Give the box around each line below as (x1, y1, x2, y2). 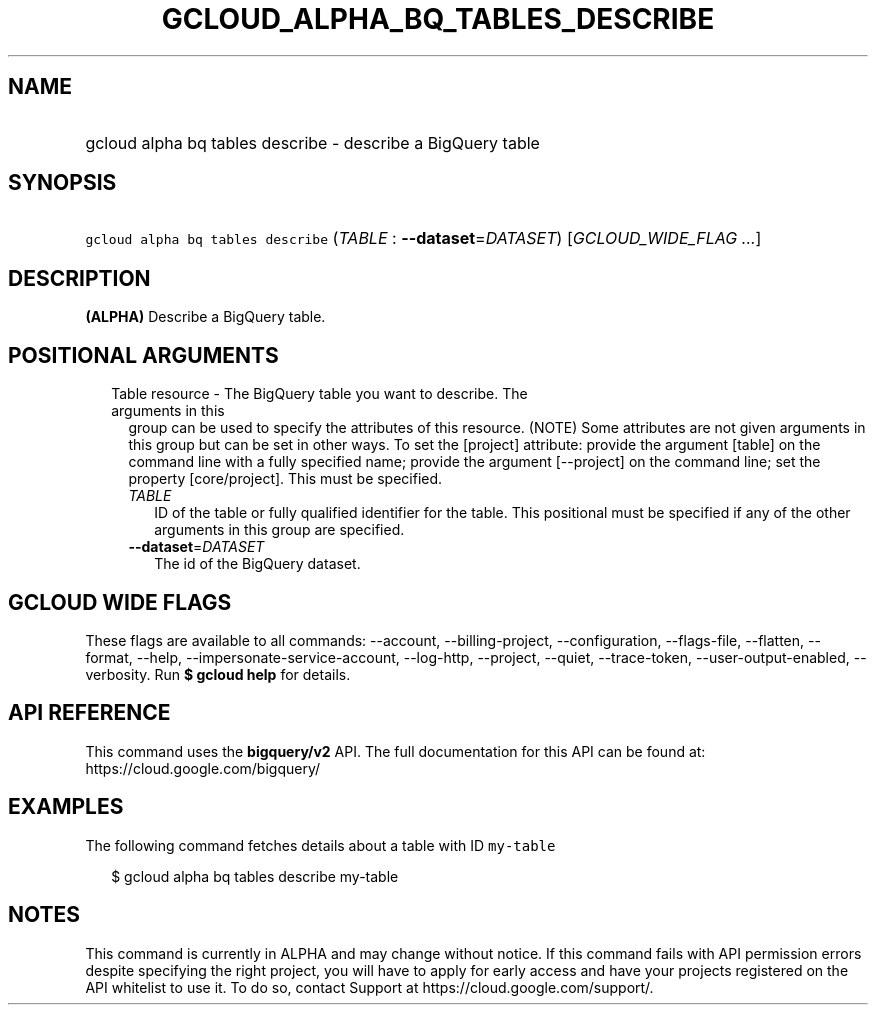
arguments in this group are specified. (154, 521, 405, 539)
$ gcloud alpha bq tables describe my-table (111, 867, 399, 885)
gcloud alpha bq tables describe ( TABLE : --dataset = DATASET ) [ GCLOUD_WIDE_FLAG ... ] (85, 228, 762, 249)
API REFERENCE (8, 700, 171, 726)
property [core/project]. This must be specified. (128, 470, 443, 488)
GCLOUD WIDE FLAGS (8, 589, 232, 615)
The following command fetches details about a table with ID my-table (85, 836, 556, 854)
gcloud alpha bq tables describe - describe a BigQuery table (85, 132, 540, 153)
